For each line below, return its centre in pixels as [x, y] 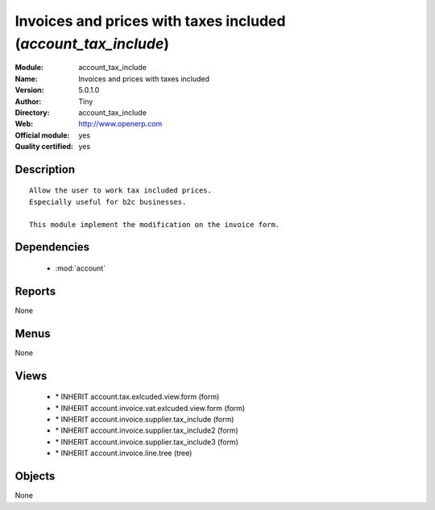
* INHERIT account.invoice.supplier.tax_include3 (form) [147, 442]
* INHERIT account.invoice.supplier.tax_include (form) [145, 420]
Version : [29, 90]
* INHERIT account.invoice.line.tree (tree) [124, 453]
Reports [35, 291]
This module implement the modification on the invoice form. [155, 224]
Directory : [32, 112]
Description [45, 169]
